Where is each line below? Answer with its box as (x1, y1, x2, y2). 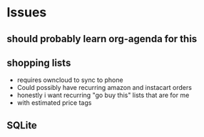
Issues (6, 4, 47, 21)
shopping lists (6, 56, 71, 68)
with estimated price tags (16, 98, 92, 107)
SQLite (6, 119, 37, 131)
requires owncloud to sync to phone (16, 76, 123, 84)
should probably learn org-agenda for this (6, 33, 198, 45)
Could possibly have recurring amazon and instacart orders (16, 83, 192, 92)
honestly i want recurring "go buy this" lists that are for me (16, 91, 190, 100)
